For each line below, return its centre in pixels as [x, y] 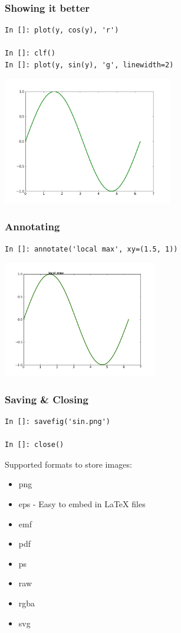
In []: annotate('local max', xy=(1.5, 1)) [91, 249]
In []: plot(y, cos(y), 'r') [62, 30]
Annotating [32, 226]
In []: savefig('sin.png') [57, 422]
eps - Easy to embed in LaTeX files [82, 503]
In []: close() [34, 445]
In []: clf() [30, 53]
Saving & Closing [47, 399]
